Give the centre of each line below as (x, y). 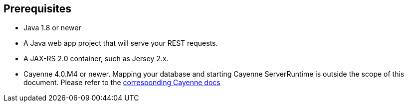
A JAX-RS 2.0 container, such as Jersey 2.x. (96, 59)
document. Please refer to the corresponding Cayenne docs (122, 83)
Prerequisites (37, 9)
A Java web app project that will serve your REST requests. (121, 43)
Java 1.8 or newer (52, 28)
